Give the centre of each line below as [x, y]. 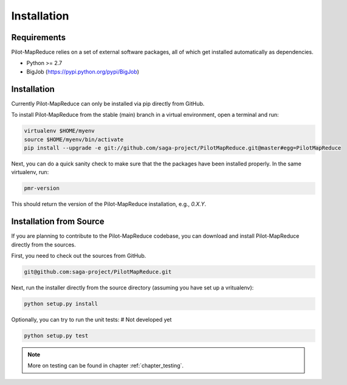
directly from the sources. [43, 245]
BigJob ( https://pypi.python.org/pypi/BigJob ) [83, 71]
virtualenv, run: [30, 172]
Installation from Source [58, 222]
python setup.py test [56, 335]
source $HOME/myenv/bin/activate [74, 139]
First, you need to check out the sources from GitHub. [79, 255]
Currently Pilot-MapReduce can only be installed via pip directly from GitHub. [108, 103]
